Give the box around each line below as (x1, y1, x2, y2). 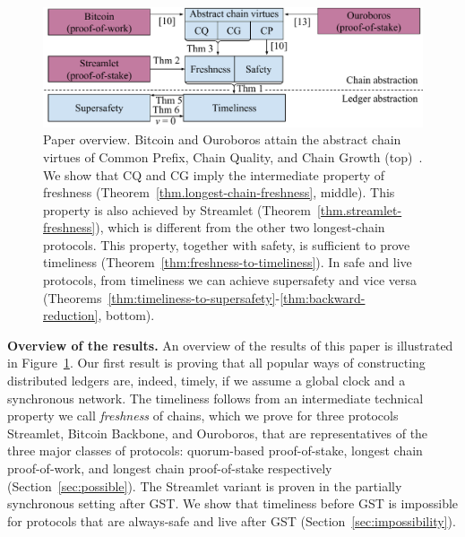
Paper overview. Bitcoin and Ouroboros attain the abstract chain (43, 130, 401, 149)
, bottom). (98, 306, 155, 325)
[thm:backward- (280, 288, 366, 307)
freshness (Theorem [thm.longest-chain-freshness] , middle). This (43, 183, 395, 202)
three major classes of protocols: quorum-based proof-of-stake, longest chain (7, 441, 423, 460)
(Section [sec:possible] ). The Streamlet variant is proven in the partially (7, 476, 402, 495)
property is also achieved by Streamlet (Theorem (43, 200, 311, 219)
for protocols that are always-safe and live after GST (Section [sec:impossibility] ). (7, 511, 456, 530)
